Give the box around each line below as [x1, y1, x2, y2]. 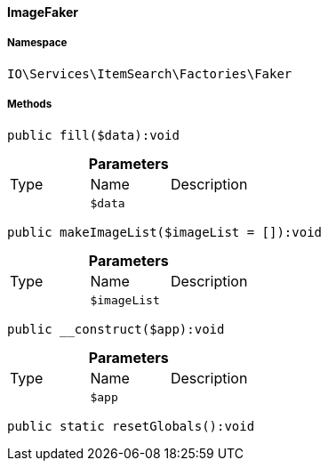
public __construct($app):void [7, 321, 225, 336]
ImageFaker [7, 4, 78, 20]
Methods [7, 98, 52, 111]
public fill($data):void [7, 127, 180, 142]
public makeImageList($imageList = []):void [7, 224, 323, 239]
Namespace [7, 36, 68, 50]
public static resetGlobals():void [7, 418, 255, 433]
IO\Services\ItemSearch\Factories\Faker [7, 66, 292, 81]
